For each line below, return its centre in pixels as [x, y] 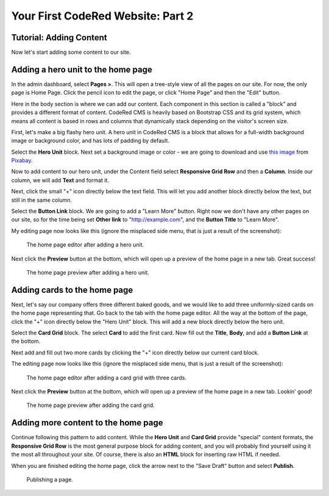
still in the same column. [42, 200]
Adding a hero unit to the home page [82, 69]
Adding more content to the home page [87, 423]
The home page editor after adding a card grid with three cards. [107, 378]
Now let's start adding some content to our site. [71, 52]
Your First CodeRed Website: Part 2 [102, 16]
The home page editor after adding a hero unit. [85, 245]
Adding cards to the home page [72, 290]
